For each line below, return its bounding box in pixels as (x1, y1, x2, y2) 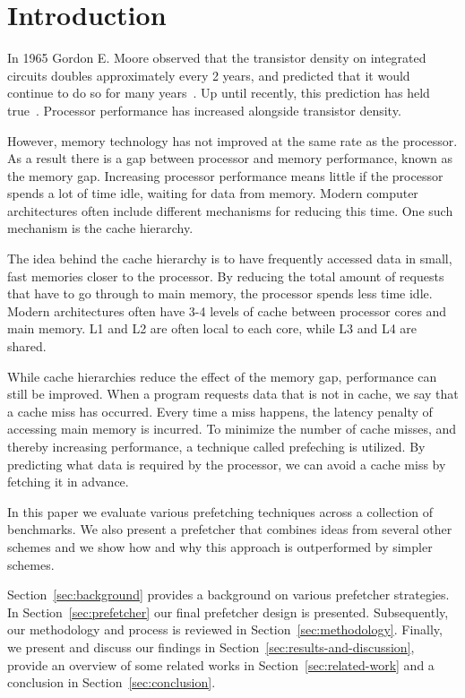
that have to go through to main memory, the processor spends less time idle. (7, 284, 433, 303)
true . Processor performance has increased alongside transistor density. (7, 100, 401, 119)
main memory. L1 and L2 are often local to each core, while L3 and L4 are (7, 319, 418, 338)
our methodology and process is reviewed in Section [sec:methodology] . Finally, (7, 620, 443, 639)
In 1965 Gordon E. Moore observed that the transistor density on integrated (7, 48, 426, 67)
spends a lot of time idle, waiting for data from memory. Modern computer (7, 184, 418, 203)
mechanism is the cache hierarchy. (7, 219, 194, 237)
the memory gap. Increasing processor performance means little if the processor (7, 166, 443, 185)
